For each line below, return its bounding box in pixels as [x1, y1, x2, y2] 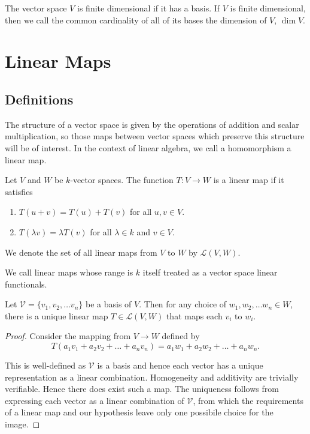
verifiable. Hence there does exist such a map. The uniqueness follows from [5, 382, 279, 395]
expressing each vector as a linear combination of [5, 394, 184, 406]
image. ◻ [5, 418, 40, 430]
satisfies [5, 185, 33, 197]
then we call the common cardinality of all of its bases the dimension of [5, 13, 267, 26]
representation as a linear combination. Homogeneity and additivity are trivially [5, 370, 299, 383]
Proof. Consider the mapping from [5, 330, 131, 342]
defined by [162, 330, 200, 342]
